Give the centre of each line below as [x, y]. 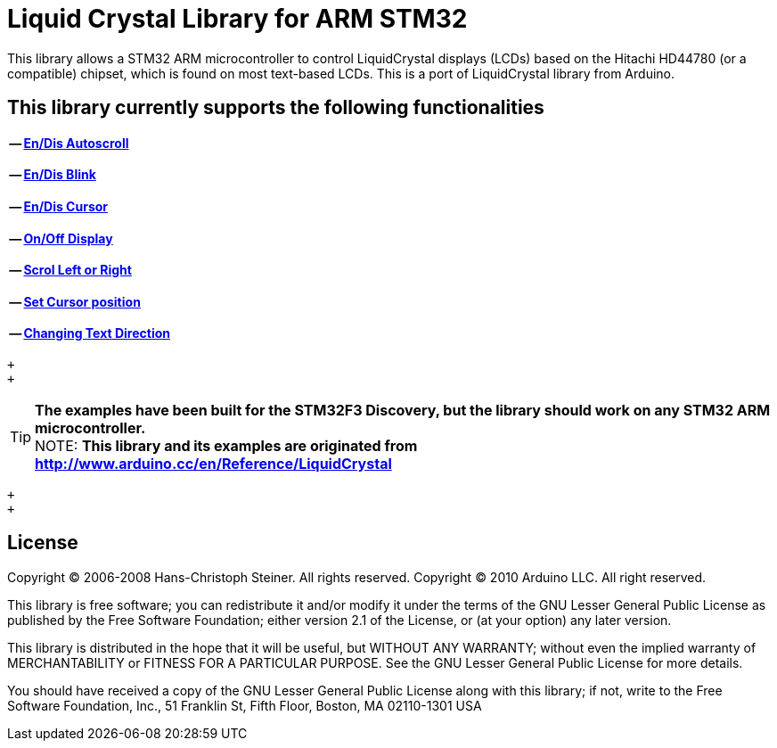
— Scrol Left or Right [70, 270]
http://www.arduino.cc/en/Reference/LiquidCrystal [213, 464]
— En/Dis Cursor [59, 206]
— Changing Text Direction [90, 333]
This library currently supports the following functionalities [276, 108]
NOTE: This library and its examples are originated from [226, 446]
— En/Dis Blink [53, 175]
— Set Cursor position [75, 301]
